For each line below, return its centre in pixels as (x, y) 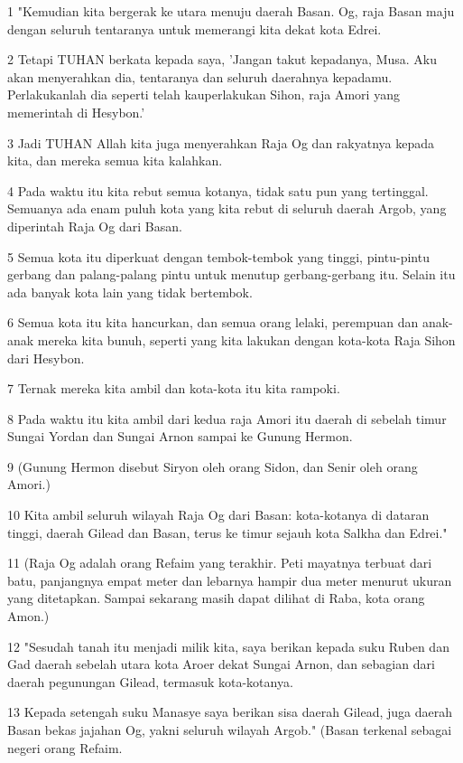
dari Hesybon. (46, 358)
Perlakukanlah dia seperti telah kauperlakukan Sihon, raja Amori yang (204, 94)
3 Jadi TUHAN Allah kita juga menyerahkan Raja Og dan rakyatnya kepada (221, 142)
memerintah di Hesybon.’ (76, 112)
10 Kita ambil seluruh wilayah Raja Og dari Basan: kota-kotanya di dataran (218, 515)
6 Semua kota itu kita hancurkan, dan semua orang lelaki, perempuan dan (213, 322)
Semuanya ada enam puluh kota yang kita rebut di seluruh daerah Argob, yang (227, 208)
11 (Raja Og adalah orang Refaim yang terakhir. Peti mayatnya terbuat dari (220, 563)
